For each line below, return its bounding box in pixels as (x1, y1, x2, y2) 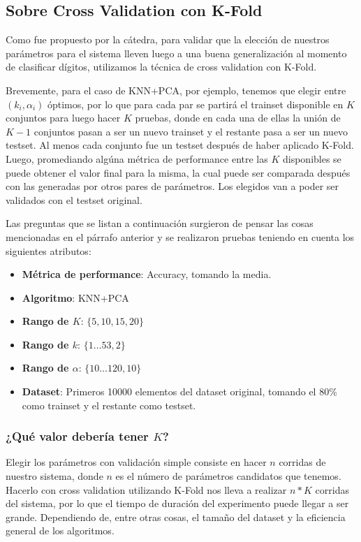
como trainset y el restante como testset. (22, 397, 196, 412)
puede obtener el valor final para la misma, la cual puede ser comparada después (6, 165, 351, 180)
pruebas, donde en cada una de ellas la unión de (135, 110, 341, 125)
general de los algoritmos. (6, 523, 115, 538)
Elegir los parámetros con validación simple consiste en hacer (6, 455, 267, 469)
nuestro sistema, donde (6, 469, 103, 483)
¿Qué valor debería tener (6, 427, 149, 445)
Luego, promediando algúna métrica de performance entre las (6, 151, 268, 166)
